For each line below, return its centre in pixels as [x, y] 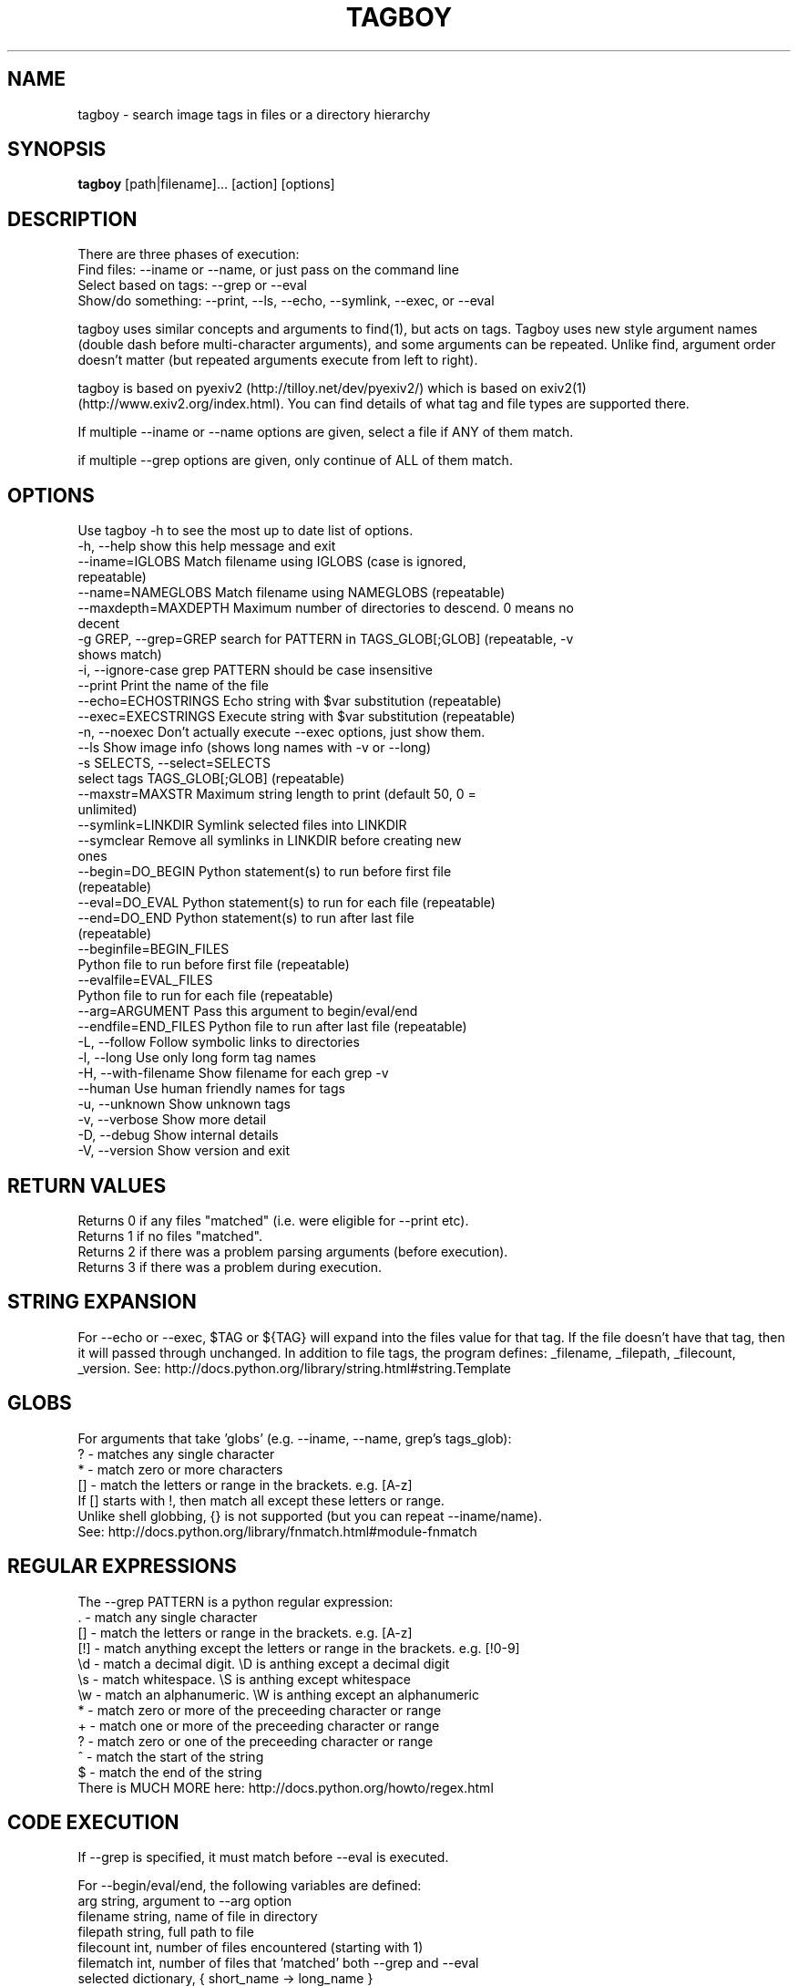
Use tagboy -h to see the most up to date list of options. [246, 531]
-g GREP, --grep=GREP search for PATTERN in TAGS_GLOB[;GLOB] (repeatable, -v [326, 639]
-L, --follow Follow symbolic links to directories [219, 1042]
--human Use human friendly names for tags [211, 1089]
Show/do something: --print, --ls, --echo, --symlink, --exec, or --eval [286, 301]
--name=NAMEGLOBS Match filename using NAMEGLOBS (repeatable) [292, 593]
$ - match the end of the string [170, 1772]
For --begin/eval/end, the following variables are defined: [250, 1886]
